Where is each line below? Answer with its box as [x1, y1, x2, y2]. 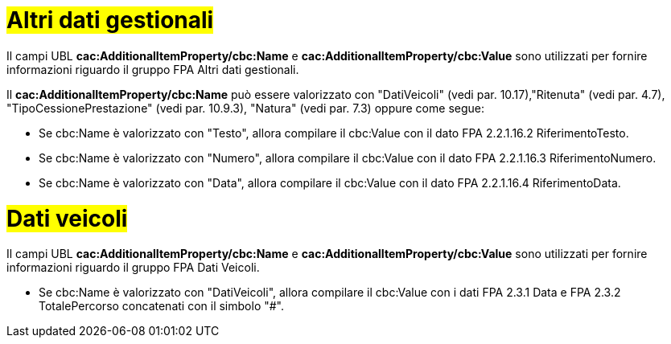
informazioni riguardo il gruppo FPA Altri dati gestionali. [6, 62, 299, 76]
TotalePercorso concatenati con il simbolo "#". [39, 299, 285, 313]
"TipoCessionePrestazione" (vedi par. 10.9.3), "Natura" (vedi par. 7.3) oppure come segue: [6, 100, 484, 115]
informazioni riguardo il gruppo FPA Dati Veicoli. [6, 260, 260, 275]
